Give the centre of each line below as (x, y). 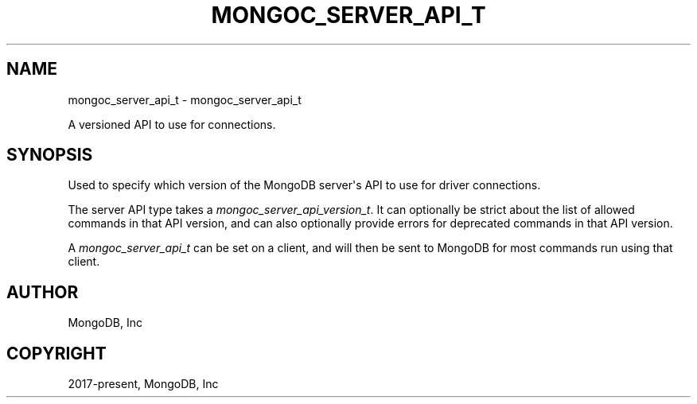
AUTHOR (43, 292)
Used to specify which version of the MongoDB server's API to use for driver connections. (304, 185)
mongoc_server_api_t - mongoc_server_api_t (185, 99)
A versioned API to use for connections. (172, 124)
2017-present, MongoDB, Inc (143, 384)
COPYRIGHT (56, 353)
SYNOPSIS (50, 155)
